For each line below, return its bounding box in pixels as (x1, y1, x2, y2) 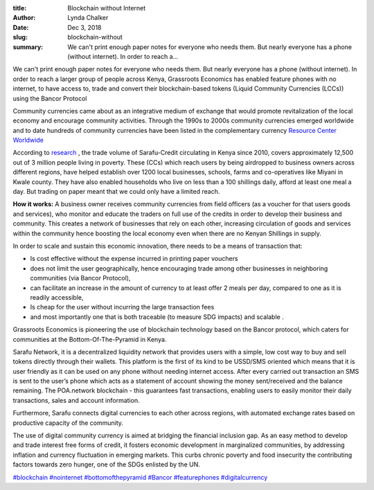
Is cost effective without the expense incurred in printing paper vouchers (30, 255, 238, 263)
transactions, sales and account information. (12, 396, 140, 404)
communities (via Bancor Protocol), (30, 274, 131, 282)
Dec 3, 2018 (67, 23, 102, 31)
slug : (12, 33, 28, 42)
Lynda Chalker (67, 14, 109, 22)
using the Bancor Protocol (12, 94, 87, 102)
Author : (12, 14, 36, 22)
